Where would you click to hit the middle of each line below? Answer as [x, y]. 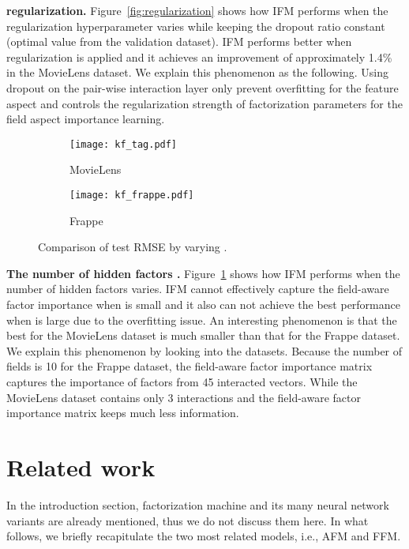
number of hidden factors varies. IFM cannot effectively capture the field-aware [198, 289]
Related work [81, 466]
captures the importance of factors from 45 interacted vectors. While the [182, 382]
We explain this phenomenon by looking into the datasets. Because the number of [204, 350]
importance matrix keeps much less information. [123, 413]
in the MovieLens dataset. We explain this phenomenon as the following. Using [197, 72]
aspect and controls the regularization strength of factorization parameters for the [204, 103]
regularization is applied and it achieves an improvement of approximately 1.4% [199, 56]
